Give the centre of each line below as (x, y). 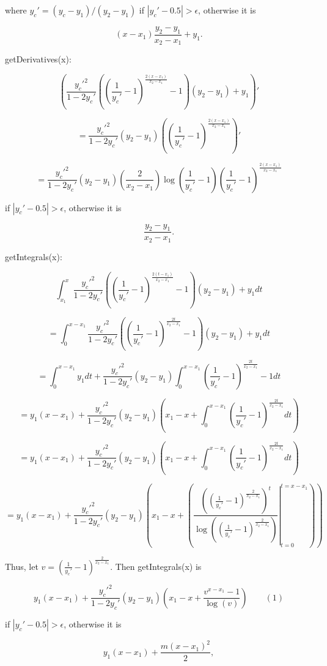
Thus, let (22, 566)
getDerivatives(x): (38, 59)
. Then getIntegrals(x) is (156, 566)
